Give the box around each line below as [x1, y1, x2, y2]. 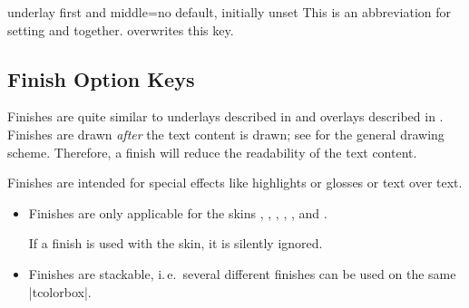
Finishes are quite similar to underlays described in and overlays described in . [7, 107, 444, 126]
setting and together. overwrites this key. [7, 20, 234, 39]
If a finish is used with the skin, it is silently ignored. [28, 234, 323, 253]
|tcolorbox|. [28, 282, 92, 301]
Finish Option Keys [7, 64, 195, 92]
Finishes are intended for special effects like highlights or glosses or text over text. [7, 173, 463, 192]
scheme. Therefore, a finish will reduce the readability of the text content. [7, 142, 417, 161]
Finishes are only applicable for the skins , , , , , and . [28, 203, 327, 222]
